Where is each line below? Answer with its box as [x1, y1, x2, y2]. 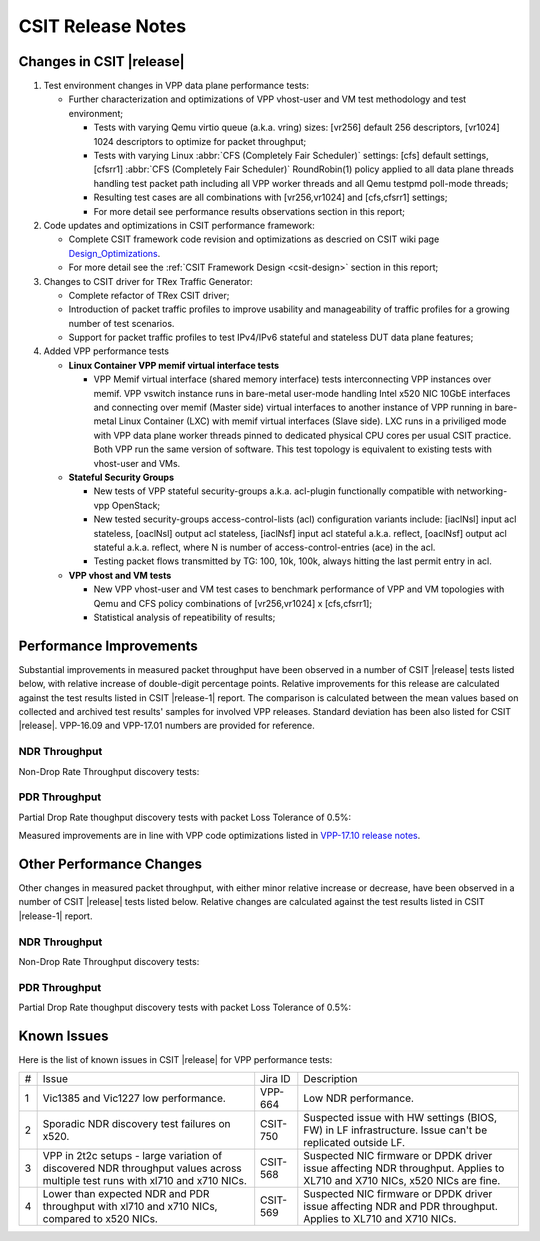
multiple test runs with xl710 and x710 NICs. [42, 1174, 247, 1188]
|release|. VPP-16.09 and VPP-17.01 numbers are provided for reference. [18, 720, 315, 732]
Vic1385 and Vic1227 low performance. [42, 1091, 227, 1105]
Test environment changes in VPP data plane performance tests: [43, 80, 310, 92]
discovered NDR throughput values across [42, 1161, 242, 1175]
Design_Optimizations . [68, 247, 161, 259]
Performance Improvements [18, 637, 199, 654]
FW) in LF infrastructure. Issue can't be [303, 1123, 488, 1137]
